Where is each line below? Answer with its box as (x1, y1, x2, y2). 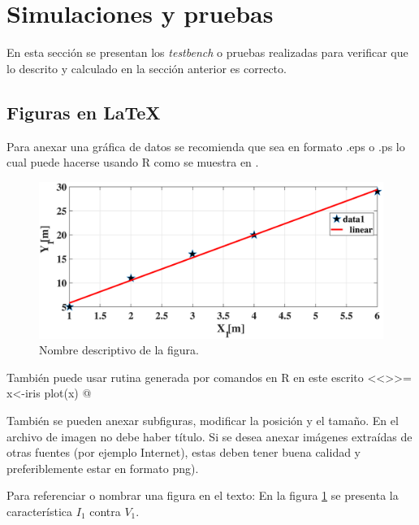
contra (89, 503, 121, 519)
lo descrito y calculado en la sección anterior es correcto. (6, 59, 287, 76)
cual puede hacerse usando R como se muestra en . (6, 154, 259, 171)
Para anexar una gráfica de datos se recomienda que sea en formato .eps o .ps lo (6, 137, 405, 154)
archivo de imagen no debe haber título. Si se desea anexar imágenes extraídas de (6, 427, 413, 445)
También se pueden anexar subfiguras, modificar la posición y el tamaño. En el (6, 412, 399, 429)
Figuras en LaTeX (6, 99, 161, 124)
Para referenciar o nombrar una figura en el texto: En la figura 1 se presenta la (6, 487, 399, 504)
